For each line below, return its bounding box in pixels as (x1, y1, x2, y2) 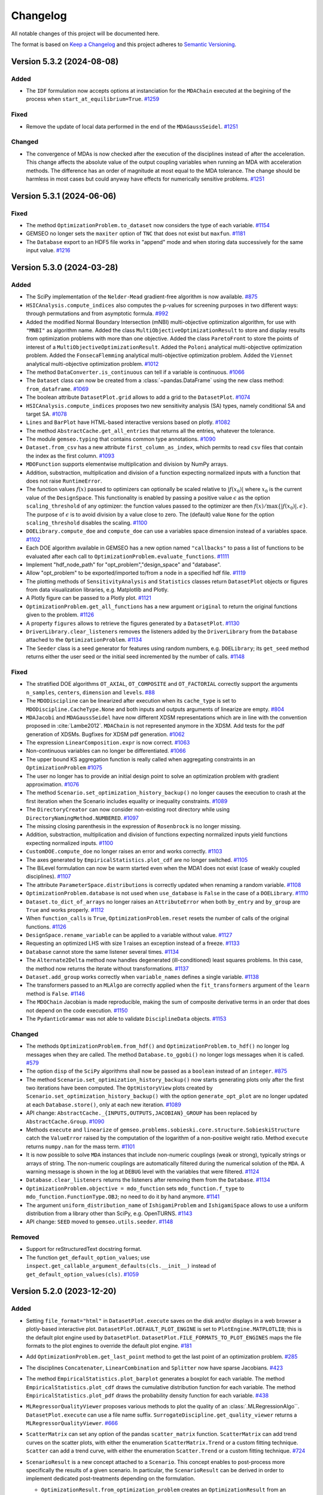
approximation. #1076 (26, 781, 80, 788)
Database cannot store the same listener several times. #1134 (26, 948, 179, 955)
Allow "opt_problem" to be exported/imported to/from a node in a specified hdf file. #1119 (26, 569, 246, 576)
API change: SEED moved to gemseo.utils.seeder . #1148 (26, 1218, 173, 1225)
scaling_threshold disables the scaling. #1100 (26, 519, 148, 526)
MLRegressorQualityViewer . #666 (26, 1420, 118, 1427)
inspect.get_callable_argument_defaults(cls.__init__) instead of (26, 1262, 217, 1270)
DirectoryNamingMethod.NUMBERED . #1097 (26, 814, 139, 822)
